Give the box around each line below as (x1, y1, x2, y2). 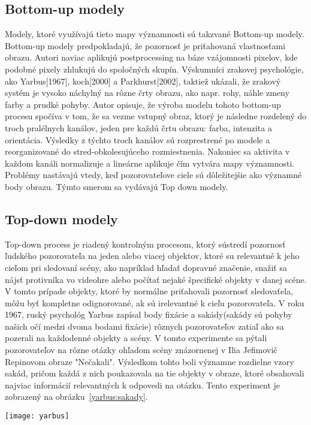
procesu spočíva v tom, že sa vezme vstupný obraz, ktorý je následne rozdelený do (5, 110, 307, 122)
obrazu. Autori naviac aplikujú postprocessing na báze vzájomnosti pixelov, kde (5, 51, 298, 64)
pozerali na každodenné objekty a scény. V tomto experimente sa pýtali (5, 331, 267, 344)
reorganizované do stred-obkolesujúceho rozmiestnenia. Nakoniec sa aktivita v (5, 145, 290, 158)
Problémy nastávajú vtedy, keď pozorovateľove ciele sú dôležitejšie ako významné (5, 168, 302, 181)
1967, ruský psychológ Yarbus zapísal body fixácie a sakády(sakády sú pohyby (5, 308, 292, 321)
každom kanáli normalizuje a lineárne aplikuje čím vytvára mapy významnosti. (5, 156, 295, 169)
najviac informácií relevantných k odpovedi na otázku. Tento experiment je (5, 378, 280, 391)
